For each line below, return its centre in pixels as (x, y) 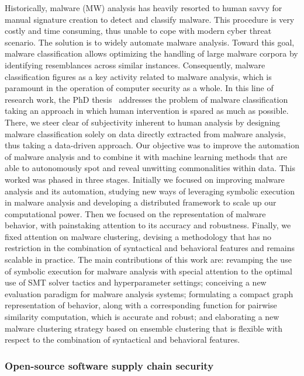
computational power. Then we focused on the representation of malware (135, 213)
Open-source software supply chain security (109, 365)
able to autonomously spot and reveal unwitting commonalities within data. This (150, 168)
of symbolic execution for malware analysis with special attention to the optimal (148, 271)
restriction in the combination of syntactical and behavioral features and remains (150, 248)
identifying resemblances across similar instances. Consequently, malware (135, 65)
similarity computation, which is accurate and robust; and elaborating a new (142, 317)
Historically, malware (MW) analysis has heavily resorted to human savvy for (144, 8)
